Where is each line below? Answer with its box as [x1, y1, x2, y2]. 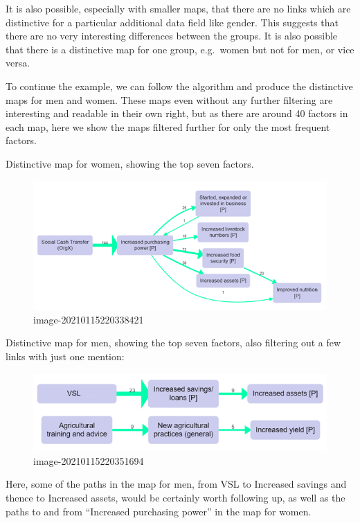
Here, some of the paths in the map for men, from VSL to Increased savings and [6, 477, 347, 491]
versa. [6, 55, 30, 70]
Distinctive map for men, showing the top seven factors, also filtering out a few [6, 335, 341, 350]
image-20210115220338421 [33, 312, 144, 326]
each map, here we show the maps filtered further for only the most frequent [6, 119, 330, 134]
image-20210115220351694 [33, 453, 144, 468]
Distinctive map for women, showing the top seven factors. [6, 156, 254, 170]
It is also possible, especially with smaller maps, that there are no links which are [6, 1, 351, 15]
